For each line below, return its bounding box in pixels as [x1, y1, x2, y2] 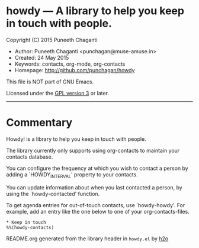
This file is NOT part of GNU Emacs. [6, 78, 94, 85]
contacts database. [6, 153, 53, 160]
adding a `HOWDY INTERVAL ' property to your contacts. [6, 170, 138, 179]
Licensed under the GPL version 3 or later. [6, 89, 110, 96]
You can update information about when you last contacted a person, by [6, 183, 182, 191]
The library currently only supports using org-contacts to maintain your [6, 147, 180, 154]
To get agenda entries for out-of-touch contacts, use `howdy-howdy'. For [6, 201, 185, 208]
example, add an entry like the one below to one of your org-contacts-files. [6, 208, 190, 215]
